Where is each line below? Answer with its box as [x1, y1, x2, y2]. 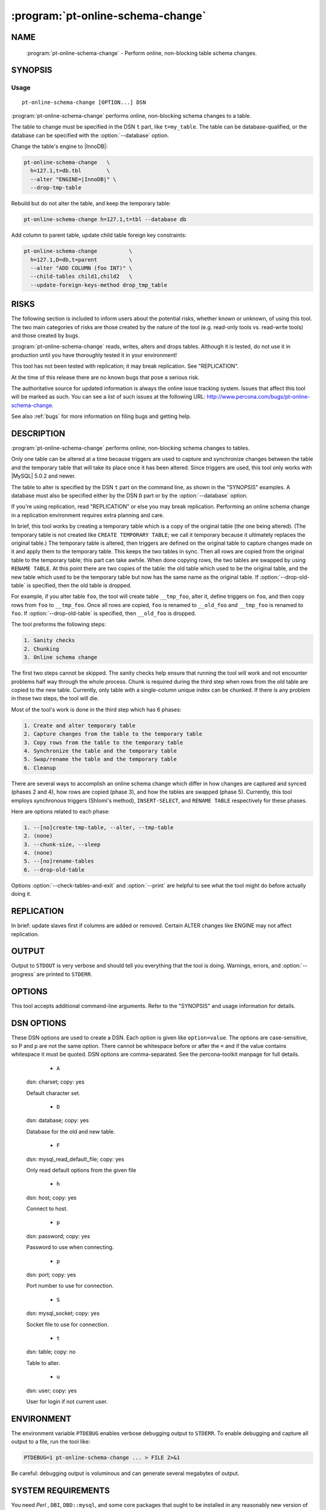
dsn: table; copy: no [26, 1348, 76, 1355]
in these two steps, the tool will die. [11, 695, 99, 702]
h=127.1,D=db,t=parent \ [30, 256, 133, 263]
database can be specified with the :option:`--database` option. [11, 132, 169, 139]
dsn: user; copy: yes [26, 1387, 77, 1394]
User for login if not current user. [26, 1398, 108, 1405]
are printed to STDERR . [36, 970, 93, 978]
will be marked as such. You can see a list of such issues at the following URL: [11, 393, 206, 400]
